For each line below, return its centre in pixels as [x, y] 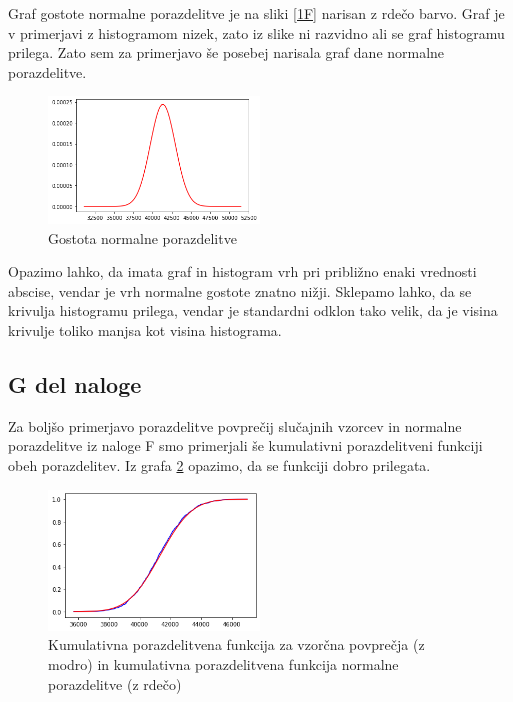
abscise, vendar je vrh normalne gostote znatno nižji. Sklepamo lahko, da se [240, 290]
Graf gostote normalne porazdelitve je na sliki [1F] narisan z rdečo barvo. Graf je [256, 13]
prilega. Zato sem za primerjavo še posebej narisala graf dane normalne [226, 52]
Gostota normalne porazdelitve [142, 237]
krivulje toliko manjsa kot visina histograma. [145, 329]
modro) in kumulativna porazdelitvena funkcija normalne [223, 664]
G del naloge [75, 383]
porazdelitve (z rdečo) [115, 683]
